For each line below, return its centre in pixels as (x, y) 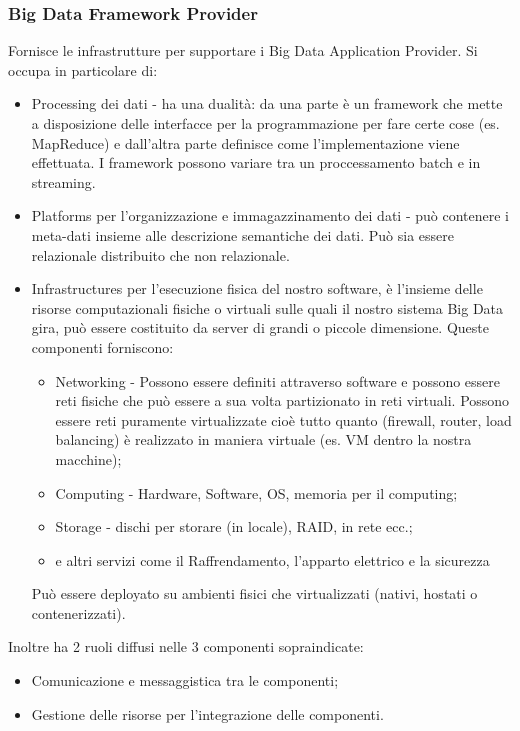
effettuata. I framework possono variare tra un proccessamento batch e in (256, 162)
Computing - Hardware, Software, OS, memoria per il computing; (256, 492)
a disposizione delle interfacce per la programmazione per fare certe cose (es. (265, 123)
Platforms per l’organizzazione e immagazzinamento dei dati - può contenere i (270, 215)
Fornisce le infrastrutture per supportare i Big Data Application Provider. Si (243, 50)
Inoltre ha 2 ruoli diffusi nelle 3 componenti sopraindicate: (186, 646)
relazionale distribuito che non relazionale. (160, 254)
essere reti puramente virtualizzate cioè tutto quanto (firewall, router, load (283, 419)
